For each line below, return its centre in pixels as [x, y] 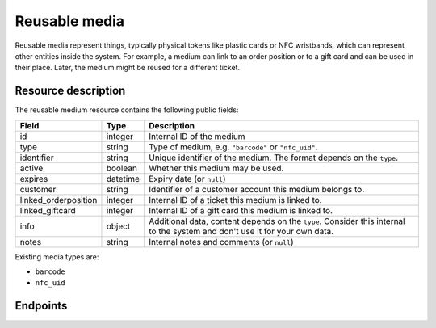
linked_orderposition [59, 200]
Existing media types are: [57, 257]
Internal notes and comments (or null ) [221, 242]
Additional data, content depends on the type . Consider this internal [277, 221]
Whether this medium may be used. [216, 168]
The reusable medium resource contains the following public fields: [127, 110]
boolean [122, 168]
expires [34, 179]
